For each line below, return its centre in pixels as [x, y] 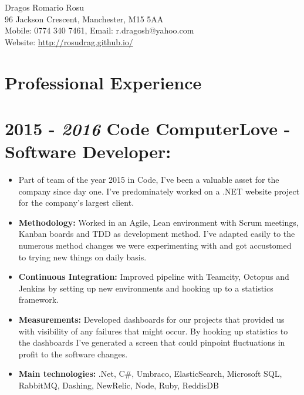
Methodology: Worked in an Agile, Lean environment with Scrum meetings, [158, 222]
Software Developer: [88, 151]
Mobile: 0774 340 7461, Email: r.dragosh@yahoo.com [99, 30]
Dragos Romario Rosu [44, 7]
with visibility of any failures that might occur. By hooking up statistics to [153, 331]
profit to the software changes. [73, 354]
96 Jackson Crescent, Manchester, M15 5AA [84, 19]
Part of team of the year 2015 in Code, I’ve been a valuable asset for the [149, 180]
